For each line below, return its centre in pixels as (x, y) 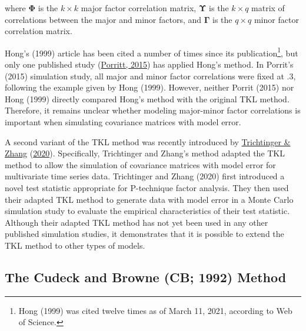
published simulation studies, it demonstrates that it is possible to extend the (144, 234)
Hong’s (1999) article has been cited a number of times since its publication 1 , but (152, 52)
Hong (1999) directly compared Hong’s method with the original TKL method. (147, 98)
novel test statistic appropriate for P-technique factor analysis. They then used (147, 187)
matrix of (268, 8)
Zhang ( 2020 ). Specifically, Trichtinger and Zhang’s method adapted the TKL (145, 153)
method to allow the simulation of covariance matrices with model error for (140, 164)
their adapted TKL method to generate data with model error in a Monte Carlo (149, 199)
